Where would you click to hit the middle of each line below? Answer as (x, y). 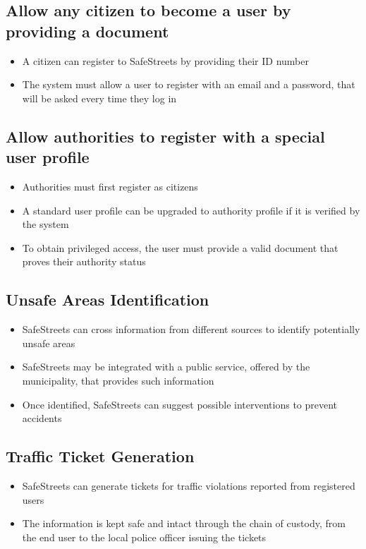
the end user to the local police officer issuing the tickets (144, 537)
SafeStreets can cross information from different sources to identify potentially (191, 329)
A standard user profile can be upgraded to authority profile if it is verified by (191, 210)
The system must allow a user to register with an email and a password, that (189, 84)
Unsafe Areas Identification (108, 300)
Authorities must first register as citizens (110, 186)
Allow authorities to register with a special (165, 136)
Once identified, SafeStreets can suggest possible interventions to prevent (180, 404)
